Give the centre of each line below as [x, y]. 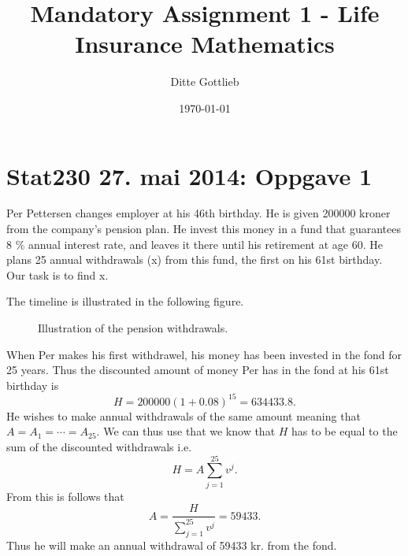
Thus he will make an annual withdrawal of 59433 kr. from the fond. [172, 545]
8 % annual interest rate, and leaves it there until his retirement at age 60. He [195, 244]
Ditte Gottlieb [205, 82]
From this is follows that [65, 496]
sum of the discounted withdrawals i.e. [99, 447]
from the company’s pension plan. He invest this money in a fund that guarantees [204, 229]
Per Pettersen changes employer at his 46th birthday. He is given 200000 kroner [198, 213]
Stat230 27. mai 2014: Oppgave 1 [189, 175]
